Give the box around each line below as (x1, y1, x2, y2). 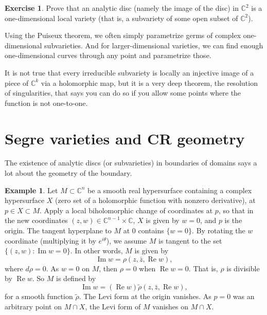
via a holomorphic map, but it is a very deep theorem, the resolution (41, 77, 258, 88)
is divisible (226, 263, 260, 273)
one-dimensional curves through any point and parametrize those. (5, 50, 211, 61)
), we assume (106, 235, 147, 246)
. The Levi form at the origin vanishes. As (79, 291, 211, 302)
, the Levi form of (85, 301, 141, 311)
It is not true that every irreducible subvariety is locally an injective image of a (5, 67, 254, 78)
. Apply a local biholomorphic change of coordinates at (39, 205, 213, 215)
